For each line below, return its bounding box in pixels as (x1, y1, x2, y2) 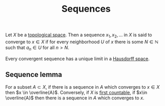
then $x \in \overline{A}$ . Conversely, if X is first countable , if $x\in (5, 89, 148, 95)
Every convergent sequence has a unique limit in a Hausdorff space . (5, 56, 150, 62)
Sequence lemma (5, 70, 63, 79)
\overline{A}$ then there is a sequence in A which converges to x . (5, 95, 145, 101)
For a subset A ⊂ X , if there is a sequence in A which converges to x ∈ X (5, 84, 160, 90)
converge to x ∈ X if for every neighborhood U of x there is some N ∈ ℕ (5, 39, 159, 45)
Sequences (61, 3, 111, 15)
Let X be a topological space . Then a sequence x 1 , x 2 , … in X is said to (5, 32, 152, 39)
